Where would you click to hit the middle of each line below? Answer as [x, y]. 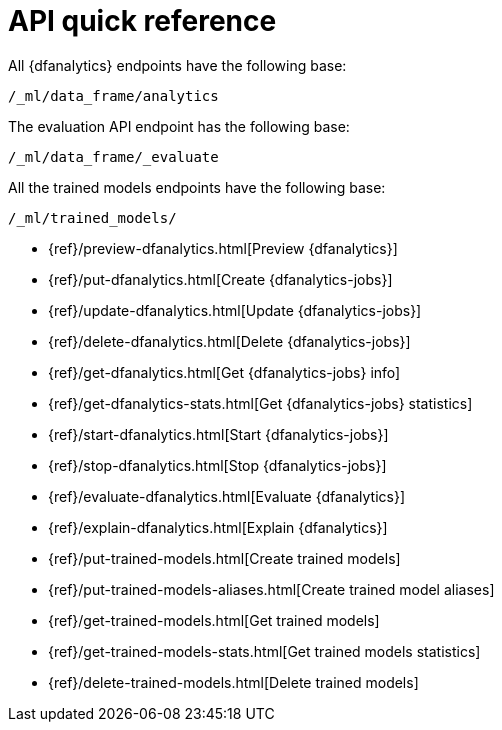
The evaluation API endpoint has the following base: [179, 126]
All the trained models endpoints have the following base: [197, 187]
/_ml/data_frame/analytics [113, 95]
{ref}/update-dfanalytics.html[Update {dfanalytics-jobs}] [235, 310]
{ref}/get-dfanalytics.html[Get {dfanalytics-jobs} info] [224, 372]
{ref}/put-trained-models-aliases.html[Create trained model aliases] [271, 589]
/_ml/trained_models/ [92, 217]
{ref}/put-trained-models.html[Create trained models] [224, 558]
